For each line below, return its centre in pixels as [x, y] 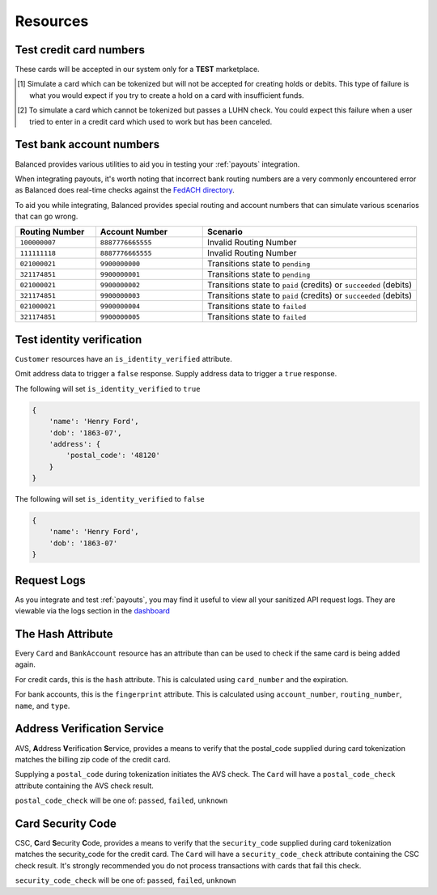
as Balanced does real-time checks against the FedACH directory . [125, 190]
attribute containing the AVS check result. [84, 786]
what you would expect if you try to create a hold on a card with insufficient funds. [167, 95]
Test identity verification [78, 339]
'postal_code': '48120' [113, 456]
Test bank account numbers [87, 144]
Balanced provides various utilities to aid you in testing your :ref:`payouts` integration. [157, 164]
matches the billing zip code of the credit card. [93, 759]
